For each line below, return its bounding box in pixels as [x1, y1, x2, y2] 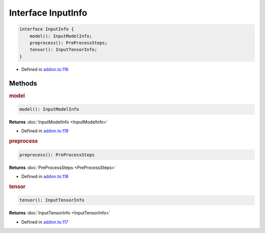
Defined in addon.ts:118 [21, 174, 69, 180]
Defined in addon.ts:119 [21, 128, 69, 134]
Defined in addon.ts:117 [21, 219, 69, 225]
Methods [9, 79, 37, 88]
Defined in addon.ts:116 [21, 66, 69, 72]
